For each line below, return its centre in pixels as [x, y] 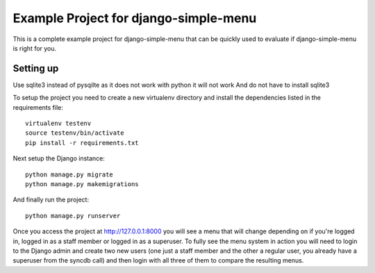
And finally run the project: [51, 200]
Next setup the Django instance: [59, 158]
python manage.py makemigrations [82, 184]
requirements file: [38, 107]
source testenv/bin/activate [75, 133]
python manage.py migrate [69, 174]
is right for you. [35, 48]
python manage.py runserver [73, 216]
